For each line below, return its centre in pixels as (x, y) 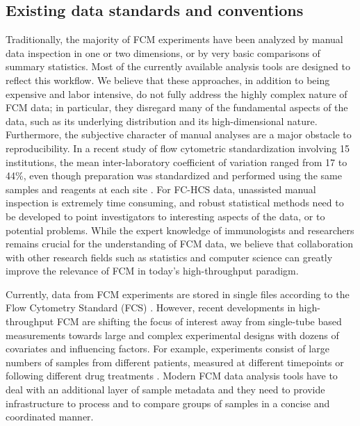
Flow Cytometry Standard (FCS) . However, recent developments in (151, 308)
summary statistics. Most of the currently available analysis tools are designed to (178, 66)
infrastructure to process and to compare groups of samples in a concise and (168, 403)
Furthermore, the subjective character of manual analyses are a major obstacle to (179, 134)
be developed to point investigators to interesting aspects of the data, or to (165, 216)
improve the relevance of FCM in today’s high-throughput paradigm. (152, 271)
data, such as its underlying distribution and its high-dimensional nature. (162, 121)
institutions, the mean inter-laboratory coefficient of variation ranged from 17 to (177, 162)
